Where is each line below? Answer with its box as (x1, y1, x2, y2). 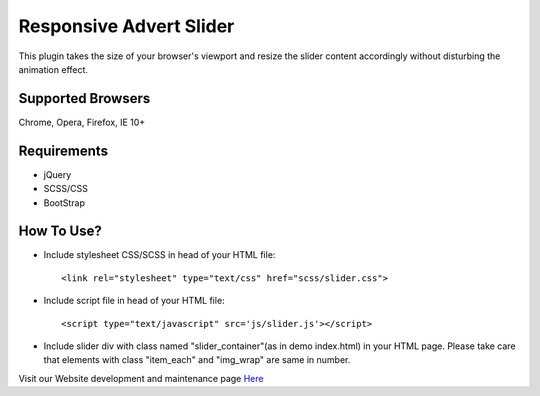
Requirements (18, 142, 109, 159)
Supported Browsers (18, 90, 151, 107)
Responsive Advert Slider (18, 15, 235, 37)
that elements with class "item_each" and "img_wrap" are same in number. (43, 354, 351, 366)
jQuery (43, 168, 72, 180)
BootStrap (43, 196, 85, 209)
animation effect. (18, 63, 89, 75)
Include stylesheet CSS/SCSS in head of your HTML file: (43, 249, 276, 261)
